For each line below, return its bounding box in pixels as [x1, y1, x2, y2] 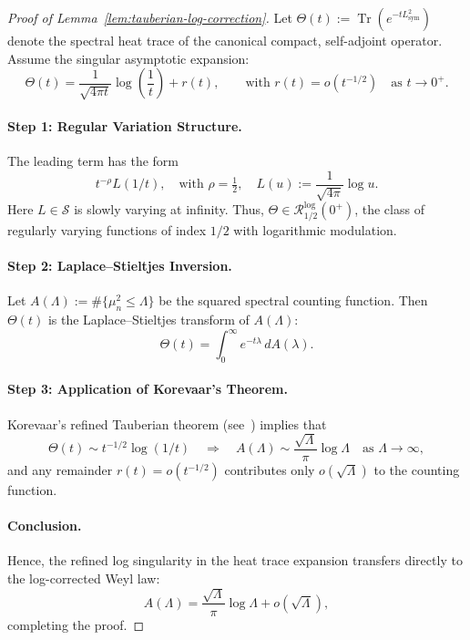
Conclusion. [7, 516, 82, 535]
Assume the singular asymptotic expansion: [7, 48, 250, 67]
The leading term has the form [7, 150, 179, 170]
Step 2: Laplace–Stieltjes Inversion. [7, 255, 232, 274]
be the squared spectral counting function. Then [158, 291, 428, 310]
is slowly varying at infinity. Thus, [74, 200, 264, 219]
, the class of [354, 200, 424, 219]
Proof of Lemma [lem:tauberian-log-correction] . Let [7, 8, 292, 26]
